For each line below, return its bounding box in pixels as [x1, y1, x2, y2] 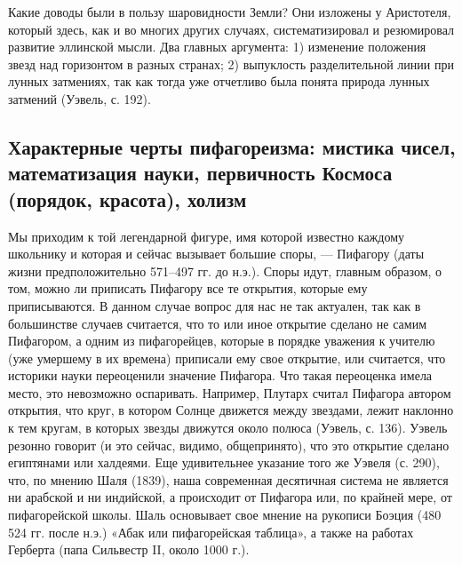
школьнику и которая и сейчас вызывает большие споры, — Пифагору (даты [8, 244, 425, 263]
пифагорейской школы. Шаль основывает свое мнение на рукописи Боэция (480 [8, 505, 442, 524]
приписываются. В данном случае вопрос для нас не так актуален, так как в [8, 296, 421, 314]
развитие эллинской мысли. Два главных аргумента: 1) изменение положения [8, 37, 426, 56]
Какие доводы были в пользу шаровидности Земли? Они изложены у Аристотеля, [8, 3, 451, 20]
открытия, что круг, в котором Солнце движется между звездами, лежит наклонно [8, 401, 454, 419]
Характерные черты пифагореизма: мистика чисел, [8, 132, 456, 160]
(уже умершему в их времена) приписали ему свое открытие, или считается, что [8, 348, 446, 367]
